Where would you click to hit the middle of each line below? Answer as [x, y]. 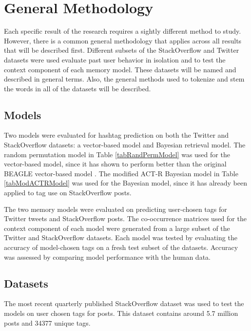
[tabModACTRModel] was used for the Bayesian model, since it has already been [126, 183]
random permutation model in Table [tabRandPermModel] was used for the [117, 154]
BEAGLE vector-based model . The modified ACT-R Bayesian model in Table [121, 173]
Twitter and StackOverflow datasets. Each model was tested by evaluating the [121, 238]
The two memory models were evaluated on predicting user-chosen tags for [116, 209]
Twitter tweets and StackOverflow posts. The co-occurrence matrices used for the [125, 218]
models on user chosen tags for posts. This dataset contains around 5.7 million [121, 313]
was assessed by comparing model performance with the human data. [107, 257]
